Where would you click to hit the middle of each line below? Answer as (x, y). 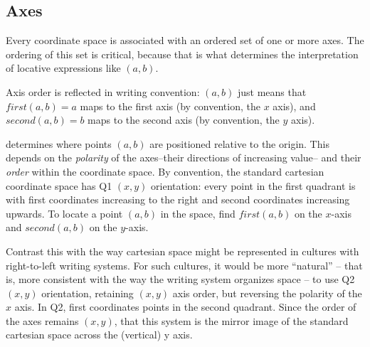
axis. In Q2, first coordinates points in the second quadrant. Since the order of (185, 307)
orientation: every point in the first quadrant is (253, 185)
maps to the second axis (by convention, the (184, 120)
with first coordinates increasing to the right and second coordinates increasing (178, 199)
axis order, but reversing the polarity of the (267, 293)
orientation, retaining (88, 293)
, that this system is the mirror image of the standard (231, 320)
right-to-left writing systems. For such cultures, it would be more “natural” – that (184, 265)
